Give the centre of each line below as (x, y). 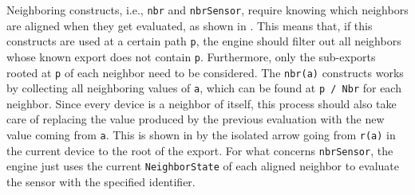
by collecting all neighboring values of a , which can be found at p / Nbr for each (204, 88)
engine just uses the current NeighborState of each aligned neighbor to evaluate (203, 166)
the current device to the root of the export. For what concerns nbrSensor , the (200, 150)
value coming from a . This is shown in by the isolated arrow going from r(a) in (201, 135)
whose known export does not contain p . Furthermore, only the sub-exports (191, 56)
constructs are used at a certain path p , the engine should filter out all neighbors (204, 41)
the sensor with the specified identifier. (101, 182)
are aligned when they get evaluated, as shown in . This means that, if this (190, 25)
